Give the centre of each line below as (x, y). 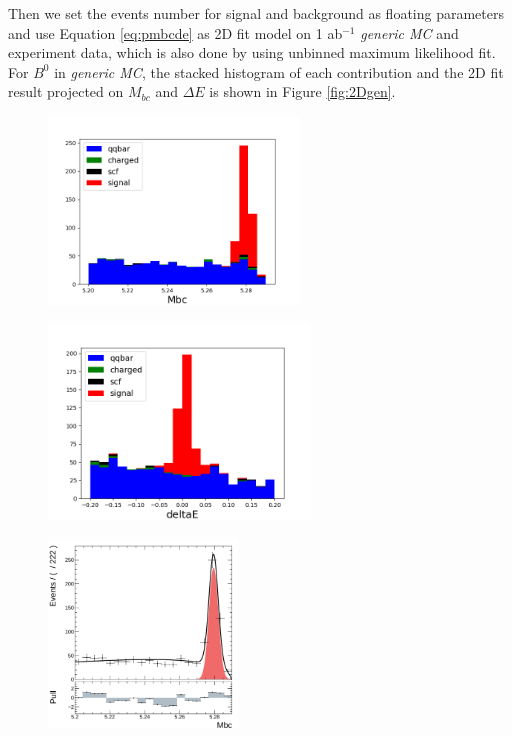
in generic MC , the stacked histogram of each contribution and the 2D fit (279, 71)
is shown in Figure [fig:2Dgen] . (302, 91)
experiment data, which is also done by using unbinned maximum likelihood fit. (252, 52)
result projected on (66, 91)
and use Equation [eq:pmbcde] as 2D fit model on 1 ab (175, 32)
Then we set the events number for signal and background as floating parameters (256, 13)
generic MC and (409, 32)
